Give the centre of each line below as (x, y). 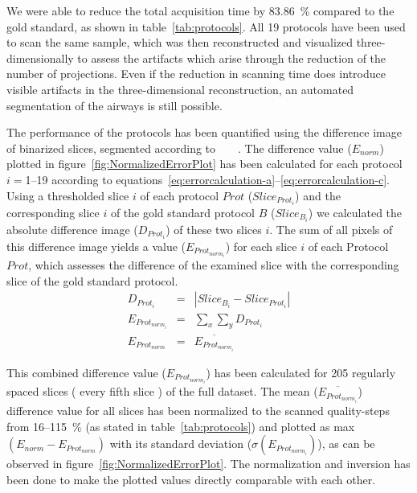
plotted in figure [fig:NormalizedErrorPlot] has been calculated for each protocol (204, 164)
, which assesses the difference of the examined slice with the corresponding (214, 265)
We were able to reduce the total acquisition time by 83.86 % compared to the (200, 10)
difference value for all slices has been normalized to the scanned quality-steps (198, 410)
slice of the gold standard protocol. (92, 280)
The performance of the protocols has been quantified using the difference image (204, 132)
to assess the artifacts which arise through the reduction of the (232, 58)
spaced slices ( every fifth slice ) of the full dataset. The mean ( (162, 391)
